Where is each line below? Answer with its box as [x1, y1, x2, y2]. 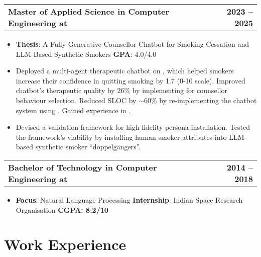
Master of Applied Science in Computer [8, 6, 170, 17]
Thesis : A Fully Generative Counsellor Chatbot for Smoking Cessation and [16, 39, 249, 49]
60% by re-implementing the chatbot [144, 95, 257, 105]
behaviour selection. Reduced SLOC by [16, 95, 137, 105]
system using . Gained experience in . [16, 105, 131, 115]
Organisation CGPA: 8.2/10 [16, 204, 108, 215]
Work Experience [4, 234, 126, 254]
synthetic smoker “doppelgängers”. [35, 141, 141, 152]
